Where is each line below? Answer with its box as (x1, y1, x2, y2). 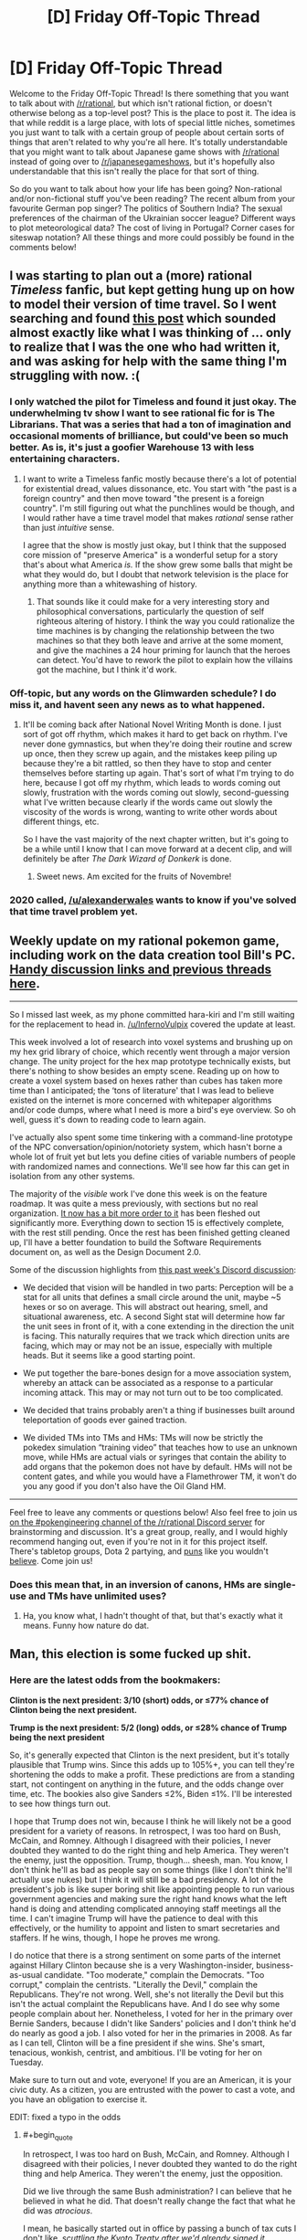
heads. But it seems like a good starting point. (22, 1349, 196, 1360)
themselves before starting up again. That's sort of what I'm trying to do (22, 767, 294, 778)
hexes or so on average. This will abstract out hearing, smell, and (22, 1301, 269, 1312)
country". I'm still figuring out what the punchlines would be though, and (22, 502, 295, 513)
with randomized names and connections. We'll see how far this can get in (9, 1160, 290, 1171)
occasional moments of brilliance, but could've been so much (9, 429, 289, 442)
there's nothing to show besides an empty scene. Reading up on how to (9, 1065, 281, 1076)
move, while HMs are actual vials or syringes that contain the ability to (22, 1451, 287, 1463)
